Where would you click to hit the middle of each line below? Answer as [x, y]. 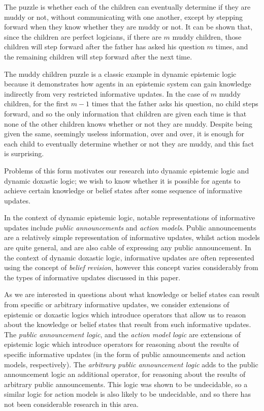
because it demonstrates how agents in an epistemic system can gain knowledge [128, 84]
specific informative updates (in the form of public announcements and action [125, 354]
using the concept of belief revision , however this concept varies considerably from [131, 267]
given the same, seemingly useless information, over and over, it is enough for [124, 134]
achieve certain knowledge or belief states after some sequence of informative [123, 190]
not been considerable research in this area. [71, 404]
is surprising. [24, 153]
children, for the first [36, 104]
